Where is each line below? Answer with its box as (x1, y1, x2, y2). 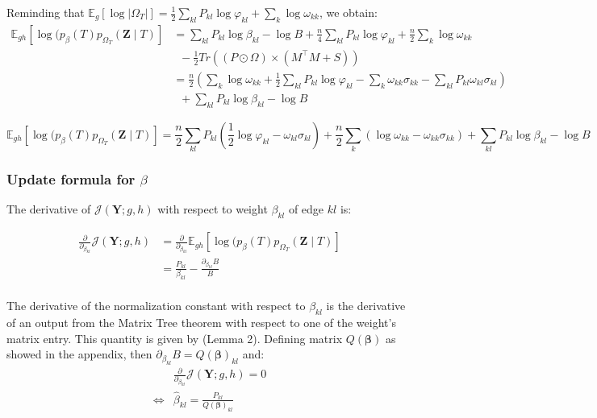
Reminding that (6, 4, 85, 20)
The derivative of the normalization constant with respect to (6, 297, 306, 314)
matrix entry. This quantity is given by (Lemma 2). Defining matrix (6, 329, 343, 346)
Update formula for (6, 168, 136, 188)
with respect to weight (157, 201, 268, 217)
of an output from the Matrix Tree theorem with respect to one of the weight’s (6, 313, 396, 330)
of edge (288, 201, 324, 217)
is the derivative (326, 297, 406, 314)
